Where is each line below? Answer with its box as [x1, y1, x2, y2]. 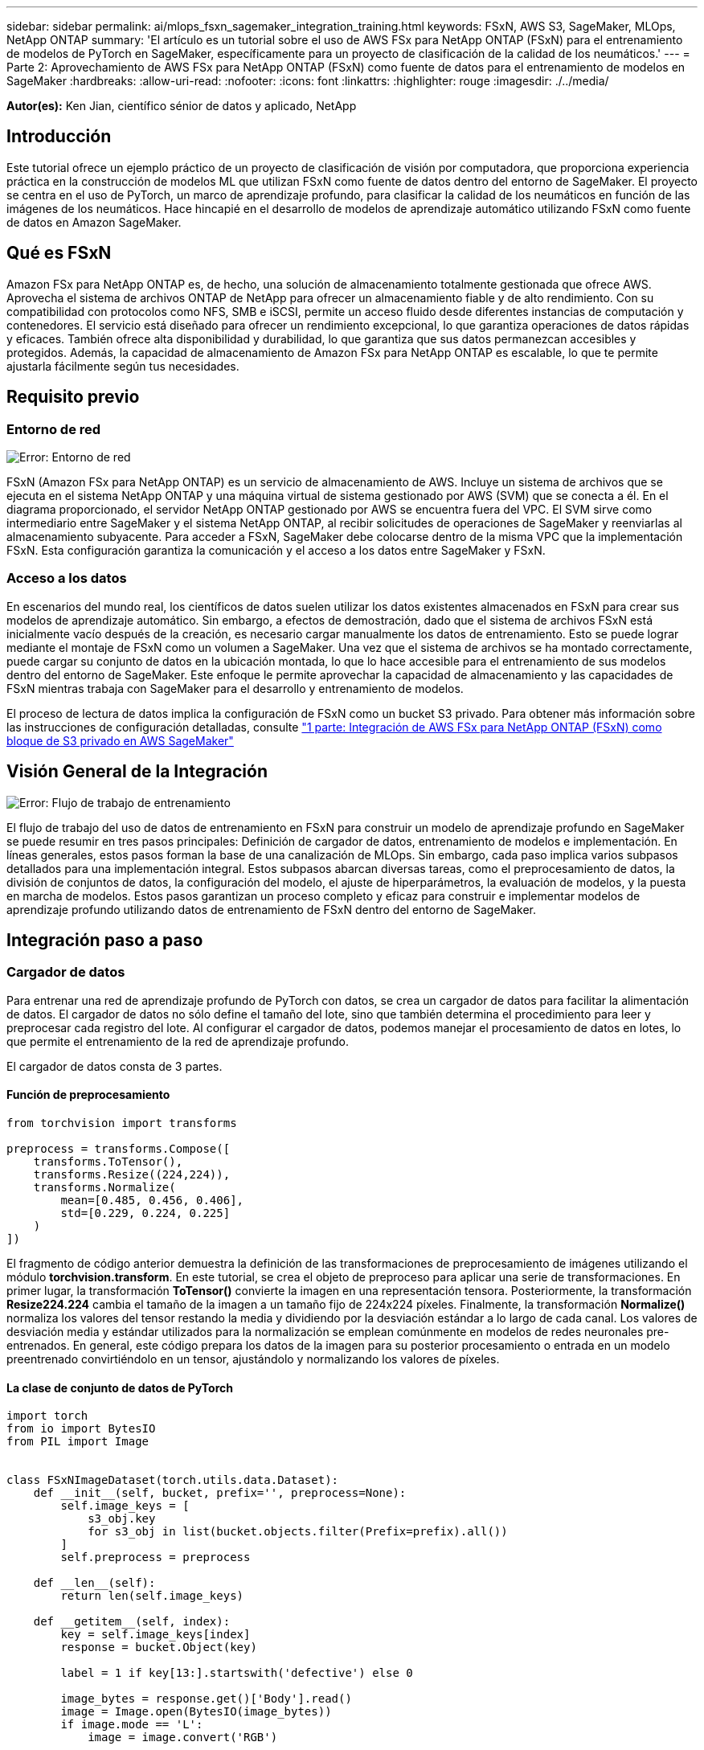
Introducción [6, 126, 112, 147]
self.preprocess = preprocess [60, 1551, 251, 1564]
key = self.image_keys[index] [60, 1628, 251, 1641]
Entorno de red [6, 420, 101, 437]
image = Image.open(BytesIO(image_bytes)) [60, 1705, 332, 1719]
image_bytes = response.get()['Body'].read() [60, 1692, 352, 1706]
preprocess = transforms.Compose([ [6, 1141, 231, 1155]
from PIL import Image [6, 1435, 149, 1449]
